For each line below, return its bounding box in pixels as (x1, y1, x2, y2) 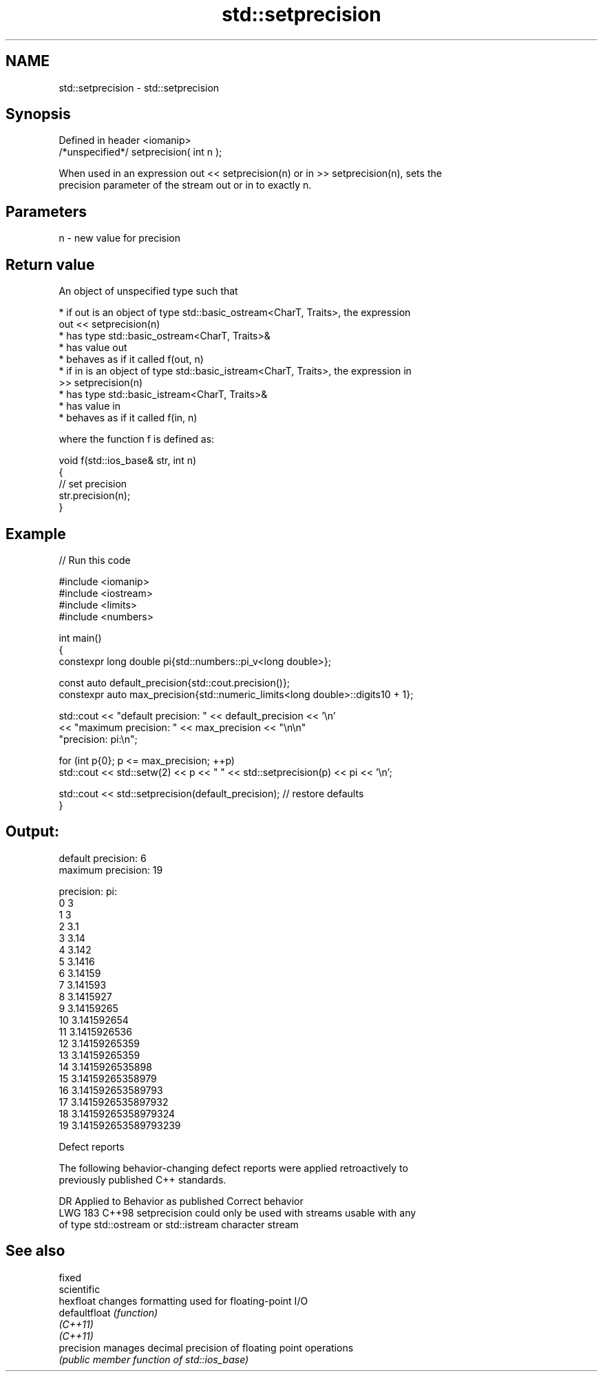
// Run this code (59, 554, 131, 566)
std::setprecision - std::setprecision (59, 81, 220, 94)
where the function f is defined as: (59, 433, 215, 445)
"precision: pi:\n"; (59, 733, 138, 745)
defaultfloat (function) (59, 1306, 158, 1318)
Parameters (6, 202, 87, 220)
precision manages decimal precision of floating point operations (59, 1341, 354, 1354)
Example (6, 525, 66, 543)
